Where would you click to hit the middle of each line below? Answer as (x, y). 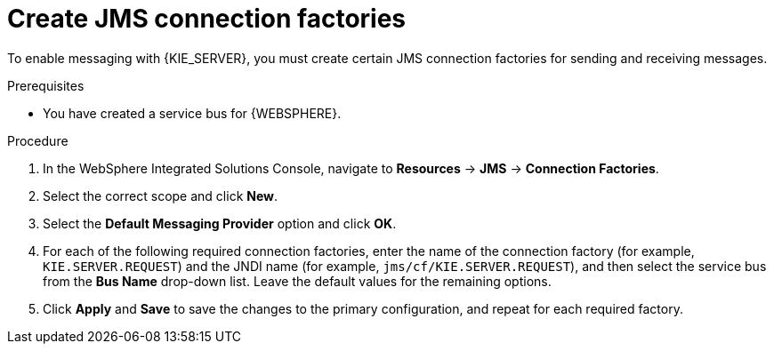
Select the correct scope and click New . (161, 195)
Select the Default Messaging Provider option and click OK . (220, 223)
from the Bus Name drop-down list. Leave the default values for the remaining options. (297, 281)
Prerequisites (46, 85)
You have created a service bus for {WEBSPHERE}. (192, 113)
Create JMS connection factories (207, 19)
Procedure (38, 140)
